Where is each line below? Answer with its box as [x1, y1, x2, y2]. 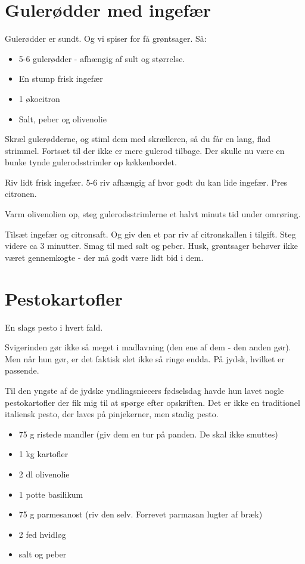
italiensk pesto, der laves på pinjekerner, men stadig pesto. [5, 408, 219, 420]
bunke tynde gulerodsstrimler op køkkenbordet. [5, 156, 177, 168]
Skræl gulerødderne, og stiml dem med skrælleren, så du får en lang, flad [5, 132, 271, 145]
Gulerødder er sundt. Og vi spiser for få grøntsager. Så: [5, 32, 207, 45]
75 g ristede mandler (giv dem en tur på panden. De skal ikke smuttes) [18, 427, 278, 440]
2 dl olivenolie [18, 467, 70, 480]
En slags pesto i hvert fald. [5, 320, 103, 333]
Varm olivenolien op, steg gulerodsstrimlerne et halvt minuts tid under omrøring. [5, 208, 301, 220]
